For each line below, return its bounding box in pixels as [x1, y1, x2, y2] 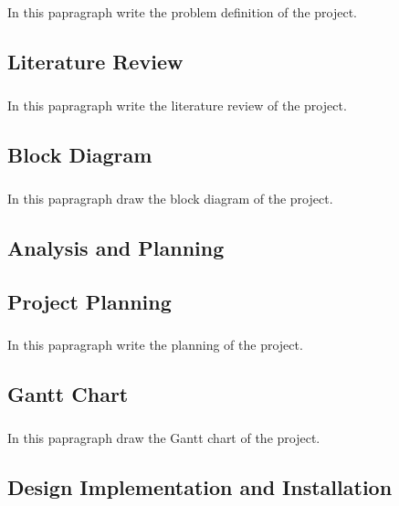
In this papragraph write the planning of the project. [7, 335, 303, 354]
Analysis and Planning [7, 233, 225, 261]
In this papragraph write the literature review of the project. [7, 96, 347, 115]
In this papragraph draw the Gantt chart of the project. [7, 428, 320, 448]
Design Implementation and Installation [7, 473, 393, 501]
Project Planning [7, 287, 172, 315]
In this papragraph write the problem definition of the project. [7, 3, 357, 22]
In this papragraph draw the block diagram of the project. [7, 188, 333, 207]
